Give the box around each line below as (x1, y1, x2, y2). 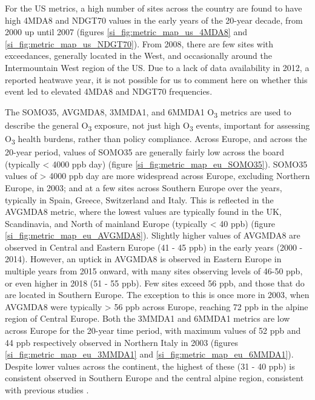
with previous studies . (5, 384, 89, 396)
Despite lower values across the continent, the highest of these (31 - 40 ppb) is (5, 359, 295, 372)
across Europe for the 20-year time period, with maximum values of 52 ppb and (5, 324, 301, 337)
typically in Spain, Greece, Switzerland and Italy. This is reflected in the (5, 193, 274, 206)
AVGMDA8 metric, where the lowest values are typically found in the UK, (5, 205, 282, 218)
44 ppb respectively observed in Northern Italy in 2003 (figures (5, 336, 239, 348)
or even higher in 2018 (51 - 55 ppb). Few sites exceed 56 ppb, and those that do (5, 276, 305, 289)
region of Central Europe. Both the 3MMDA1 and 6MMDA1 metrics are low (5, 312, 290, 325)
